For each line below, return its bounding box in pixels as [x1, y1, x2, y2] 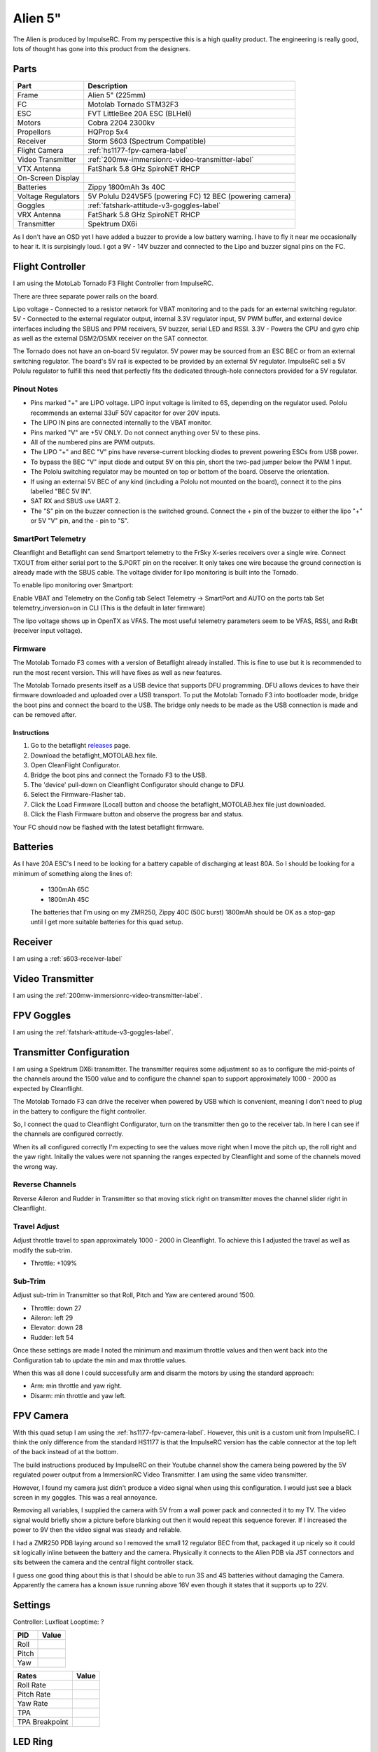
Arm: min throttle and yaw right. [30, 1381, 122, 1390]
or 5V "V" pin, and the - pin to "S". [30, 516, 129, 525]
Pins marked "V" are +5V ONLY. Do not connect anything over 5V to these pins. [30, 428, 260, 437]
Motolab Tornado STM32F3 [87, 99, 178, 109]
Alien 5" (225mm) [87, 90, 146, 100]
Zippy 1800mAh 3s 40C [87, 182, 166, 192]
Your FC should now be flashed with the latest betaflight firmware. [13, 823, 204, 831]
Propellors [17, 127, 52, 137]
